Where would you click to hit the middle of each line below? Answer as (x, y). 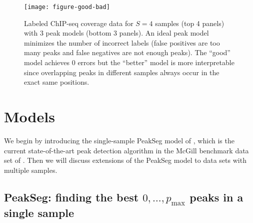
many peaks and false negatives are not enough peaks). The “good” (127, 52)
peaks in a (216, 197)
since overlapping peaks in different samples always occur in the (122, 72)
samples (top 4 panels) (190, 23)
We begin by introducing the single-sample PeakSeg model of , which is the (119, 140)
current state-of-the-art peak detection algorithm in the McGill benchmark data (126, 150)
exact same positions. (57, 82)
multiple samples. (31, 170)
